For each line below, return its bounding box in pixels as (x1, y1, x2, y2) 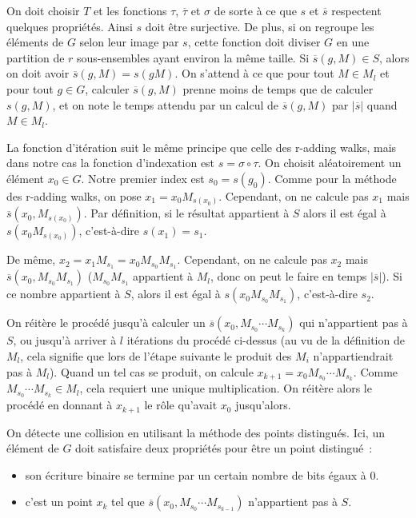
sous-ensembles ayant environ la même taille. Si (77, 49, 310, 66)
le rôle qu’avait (144, 396, 218, 413)
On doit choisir (6, 2, 80, 18)
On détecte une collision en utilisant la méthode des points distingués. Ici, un (6, 424, 385, 440)
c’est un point (25, 493, 93, 510)
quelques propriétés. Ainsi (6, 18, 133, 34)
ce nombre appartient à (6, 285, 121, 302)
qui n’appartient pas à (299, 314, 408, 331)
